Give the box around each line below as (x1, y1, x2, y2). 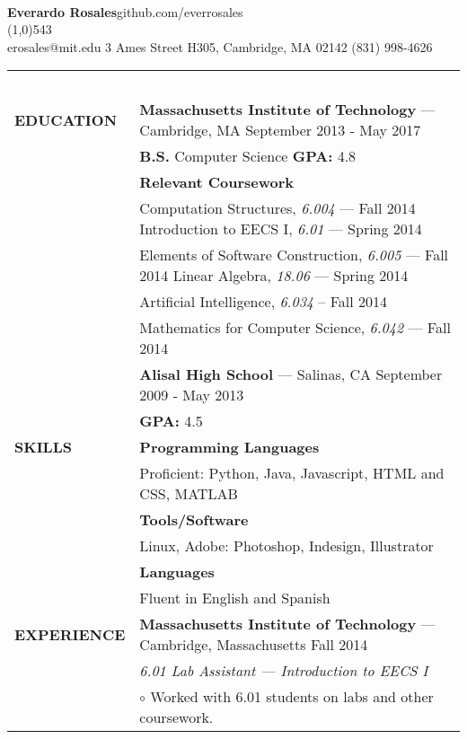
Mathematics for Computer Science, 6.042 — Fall (139, 317, 451, 339)
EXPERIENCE (14, 623, 126, 645)
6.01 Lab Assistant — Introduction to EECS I (139, 660, 428, 682)
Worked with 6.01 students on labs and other (150, 686, 434, 708)
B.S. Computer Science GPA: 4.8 (139, 145, 357, 167)
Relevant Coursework (139, 172, 295, 193)
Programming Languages (139, 436, 320, 458)
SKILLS (14, 436, 72, 458)
